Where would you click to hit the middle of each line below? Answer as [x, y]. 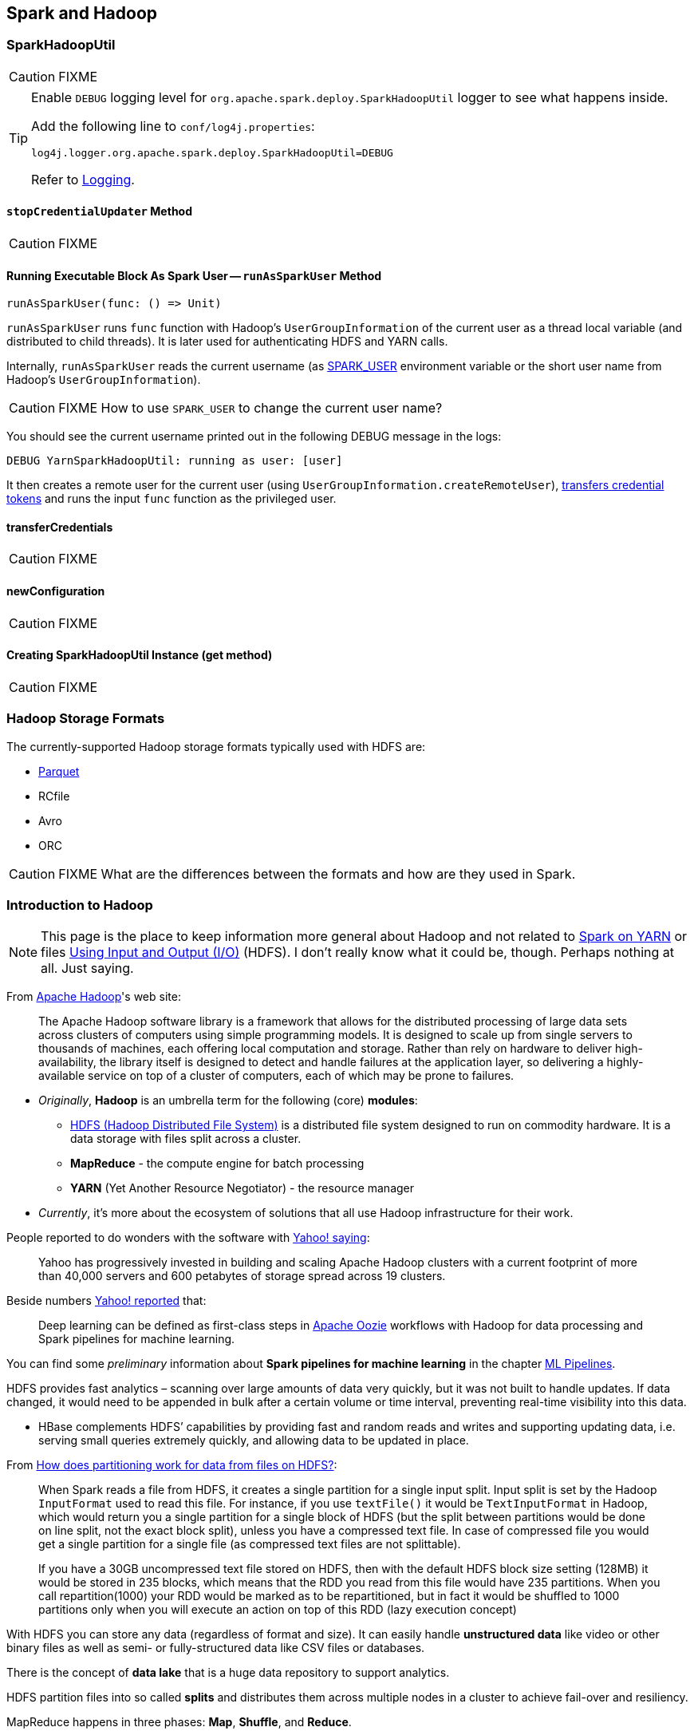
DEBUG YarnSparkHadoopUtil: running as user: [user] [175, 461]
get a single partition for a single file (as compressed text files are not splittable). [250, 1544]
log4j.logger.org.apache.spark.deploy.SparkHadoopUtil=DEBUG [212, 152]
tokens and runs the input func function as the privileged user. [172, 499]
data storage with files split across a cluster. [186, 1139]
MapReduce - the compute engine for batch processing [217, 1164]
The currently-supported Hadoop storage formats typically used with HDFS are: [216, 746]
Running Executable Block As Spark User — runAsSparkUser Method [194, 275]
